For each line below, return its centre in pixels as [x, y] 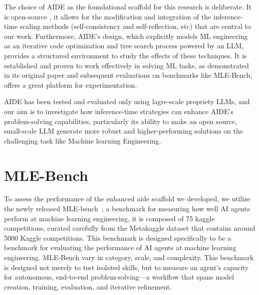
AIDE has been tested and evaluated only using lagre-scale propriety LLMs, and [127, 101]
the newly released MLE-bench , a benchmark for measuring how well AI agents [127, 209]
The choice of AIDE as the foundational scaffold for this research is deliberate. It [128, 6]
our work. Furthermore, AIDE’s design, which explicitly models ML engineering [126, 36]
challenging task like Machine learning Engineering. [83, 140]
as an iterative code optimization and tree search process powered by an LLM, [124, 46]
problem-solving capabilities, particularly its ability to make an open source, [121, 121]
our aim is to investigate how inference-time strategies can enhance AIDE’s [119, 111]
